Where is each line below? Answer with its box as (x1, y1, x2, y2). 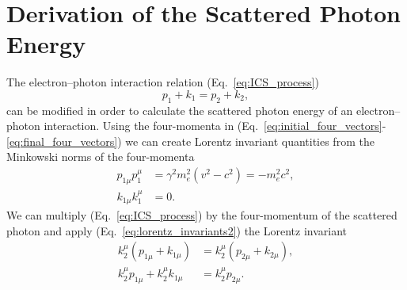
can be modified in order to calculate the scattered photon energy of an (6, 101, 353, 118)
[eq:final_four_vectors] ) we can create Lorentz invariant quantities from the (6, 132, 375, 149)
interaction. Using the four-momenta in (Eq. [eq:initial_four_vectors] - (44, 117, 386, 134)
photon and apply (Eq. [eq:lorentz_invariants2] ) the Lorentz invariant (6, 222, 348, 238)
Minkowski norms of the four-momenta (6, 148, 195, 165)
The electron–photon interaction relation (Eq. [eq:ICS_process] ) (6, 74, 319, 90)
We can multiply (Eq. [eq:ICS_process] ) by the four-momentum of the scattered (6, 207, 397, 223)
